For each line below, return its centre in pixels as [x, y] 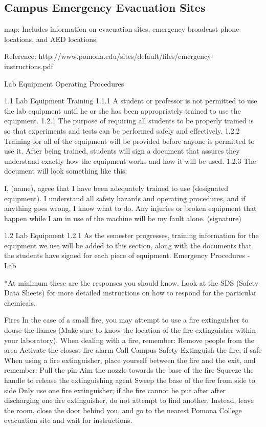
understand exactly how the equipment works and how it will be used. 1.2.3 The [130, 161]
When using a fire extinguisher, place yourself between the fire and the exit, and [130, 360]
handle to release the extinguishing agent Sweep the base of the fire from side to [130, 380]
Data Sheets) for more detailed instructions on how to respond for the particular [130, 293]
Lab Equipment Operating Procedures [64, 83]
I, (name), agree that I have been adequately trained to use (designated [116, 188]
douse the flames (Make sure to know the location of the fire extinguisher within [130, 330]
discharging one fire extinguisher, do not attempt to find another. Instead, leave [129, 400]
